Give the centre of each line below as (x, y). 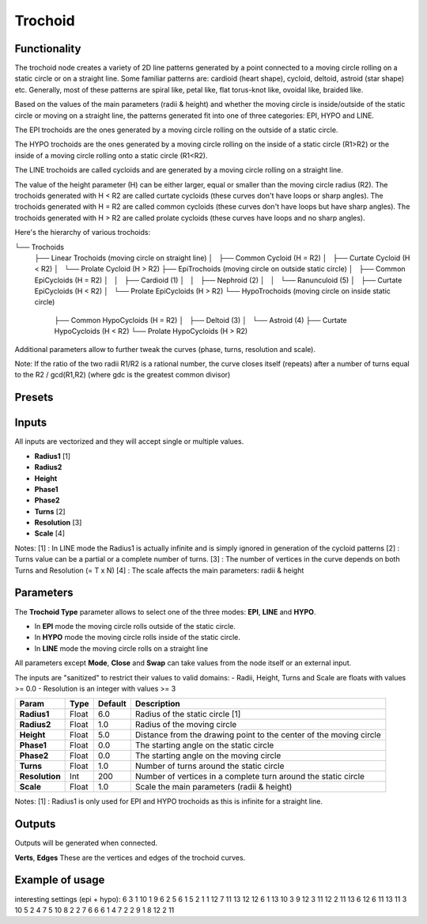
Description (158, 704)
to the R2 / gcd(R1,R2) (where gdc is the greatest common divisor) (123, 375)
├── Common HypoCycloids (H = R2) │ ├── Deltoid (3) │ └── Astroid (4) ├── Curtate (200, 320)
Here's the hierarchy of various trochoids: (82, 233)
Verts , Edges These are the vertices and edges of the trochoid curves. (130, 858)
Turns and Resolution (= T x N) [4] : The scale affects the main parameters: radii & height (159, 570)
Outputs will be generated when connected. (86, 843)
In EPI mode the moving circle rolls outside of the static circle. (135, 626)
